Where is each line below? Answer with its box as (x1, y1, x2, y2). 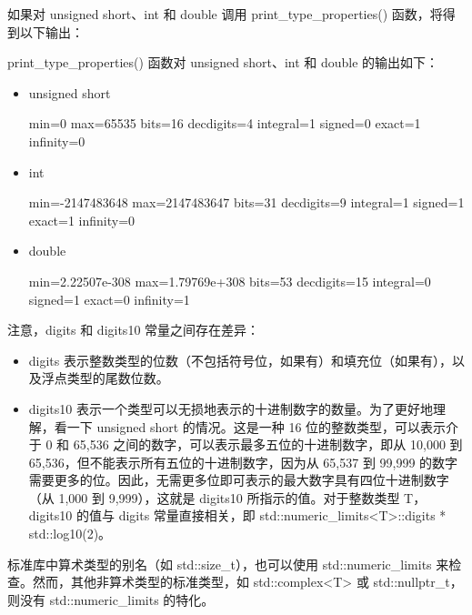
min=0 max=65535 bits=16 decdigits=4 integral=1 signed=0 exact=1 (28, 114, 421, 133)
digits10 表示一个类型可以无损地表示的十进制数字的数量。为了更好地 (28, 398, 433, 418)
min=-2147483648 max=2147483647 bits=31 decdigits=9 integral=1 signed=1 (28, 193, 465, 212)
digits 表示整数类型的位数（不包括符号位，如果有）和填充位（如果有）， (28, 350, 452, 369)
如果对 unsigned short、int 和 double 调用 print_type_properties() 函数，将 (7, 5, 443, 23)
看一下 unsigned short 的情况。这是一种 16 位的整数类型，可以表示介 (54, 417, 459, 436)
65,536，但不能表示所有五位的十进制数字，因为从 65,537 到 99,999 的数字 (28, 452, 458, 471)
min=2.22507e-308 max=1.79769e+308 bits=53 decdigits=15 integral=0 (28, 271, 431, 290)
